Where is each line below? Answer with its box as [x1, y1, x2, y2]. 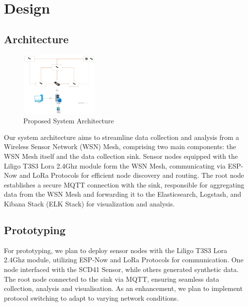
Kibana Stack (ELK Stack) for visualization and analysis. [4, 198, 175, 208]
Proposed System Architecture [23, 116, 114, 126]
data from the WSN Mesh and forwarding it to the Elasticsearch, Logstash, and [4, 189, 242, 199]
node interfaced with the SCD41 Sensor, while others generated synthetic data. [4, 264, 239, 274]
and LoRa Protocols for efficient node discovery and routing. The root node [19, 170, 244, 180]
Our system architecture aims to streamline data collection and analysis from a [4, 132, 239, 142]
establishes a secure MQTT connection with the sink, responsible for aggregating [4, 179, 245, 189]
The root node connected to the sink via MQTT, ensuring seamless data [4, 273, 219, 284]
